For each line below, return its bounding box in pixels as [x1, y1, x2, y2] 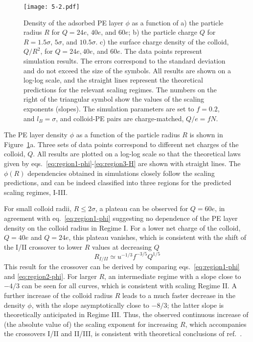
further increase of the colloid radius [4, 290, 113, 300]
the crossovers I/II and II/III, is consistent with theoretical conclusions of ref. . [4, 328, 242, 339]
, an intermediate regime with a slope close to [104, 271, 241, 281]
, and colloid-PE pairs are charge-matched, [56, 113, 184, 123]
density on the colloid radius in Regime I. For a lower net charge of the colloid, [4, 222, 241, 233]
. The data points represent [120, 46, 202, 56]
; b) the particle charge [128, 27, 198, 37]
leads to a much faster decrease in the [122, 290, 235, 300]
